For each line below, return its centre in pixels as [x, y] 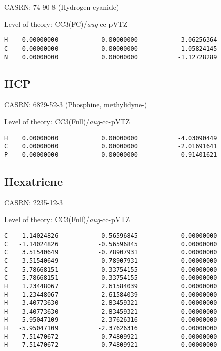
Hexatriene [34, 181]
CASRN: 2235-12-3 [34, 202]
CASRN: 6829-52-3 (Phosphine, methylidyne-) [76, 104]
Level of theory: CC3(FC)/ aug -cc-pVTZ [66, 24]
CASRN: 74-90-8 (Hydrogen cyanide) [62, 7]
